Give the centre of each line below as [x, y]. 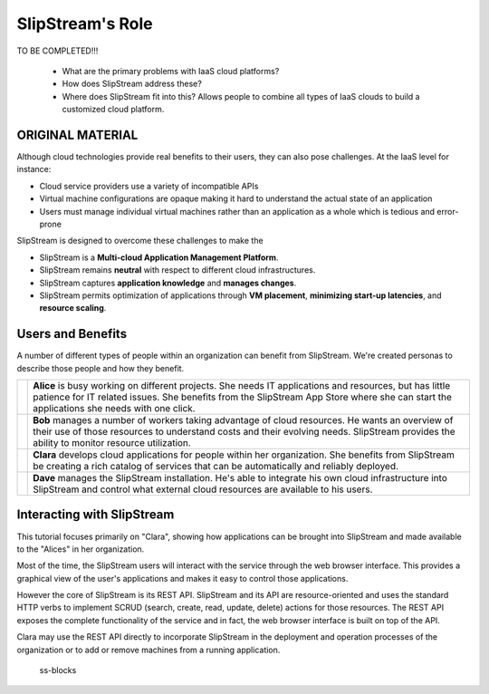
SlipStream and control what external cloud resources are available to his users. [203, 489]
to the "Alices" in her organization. [81, 549]
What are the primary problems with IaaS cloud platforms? [171, 71]
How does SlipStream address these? [132, 84]
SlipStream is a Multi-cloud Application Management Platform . [159, 257]
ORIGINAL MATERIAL [77, 135]
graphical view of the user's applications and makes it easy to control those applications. [182, 578]
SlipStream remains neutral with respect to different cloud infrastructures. [177, 270]
